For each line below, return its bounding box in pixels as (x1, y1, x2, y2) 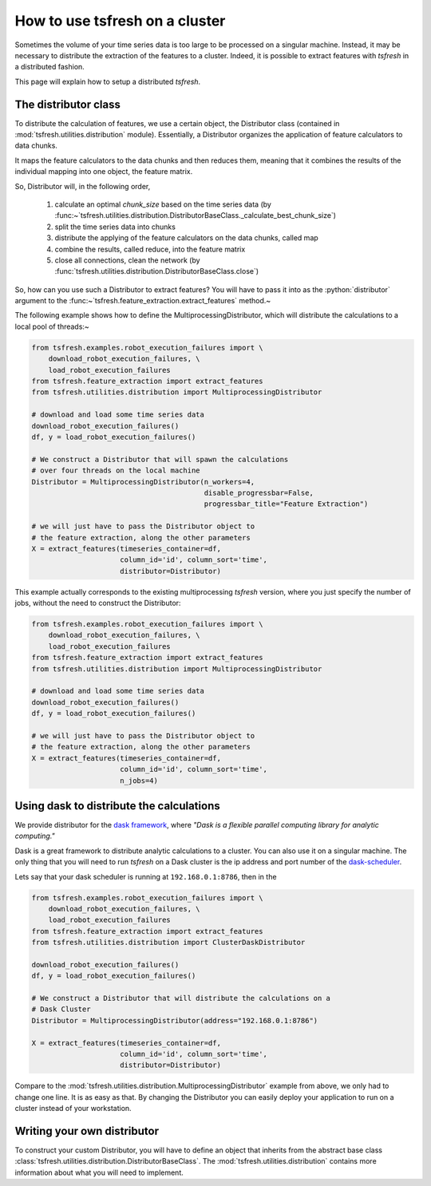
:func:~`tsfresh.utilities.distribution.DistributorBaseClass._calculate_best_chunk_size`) (54, 211, 337, 220)
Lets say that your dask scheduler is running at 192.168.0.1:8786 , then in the (14, 872, 277, 881)
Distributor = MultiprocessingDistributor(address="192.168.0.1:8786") (31, 1016, 318, 1025)
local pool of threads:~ (14, 322, 89, 331)
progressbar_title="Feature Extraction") (204, 500, 369, 508)
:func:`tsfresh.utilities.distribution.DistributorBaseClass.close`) (54, 267, 259, 276)
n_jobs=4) (120, 776, 159, 785)
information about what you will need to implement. (14, 1168, 184, 1177)
